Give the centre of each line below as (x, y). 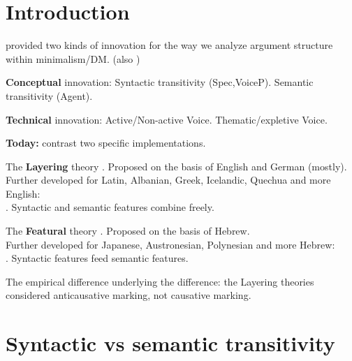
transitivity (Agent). (49, 95)
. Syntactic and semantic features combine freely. (110, 207)
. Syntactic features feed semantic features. (97, 258)
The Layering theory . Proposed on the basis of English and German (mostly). (176, 166)
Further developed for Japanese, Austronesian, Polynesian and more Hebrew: (170, 244)
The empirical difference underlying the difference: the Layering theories (160, 281)
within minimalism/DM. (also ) (73, 58)
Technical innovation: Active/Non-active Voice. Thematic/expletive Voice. (167, 119)
